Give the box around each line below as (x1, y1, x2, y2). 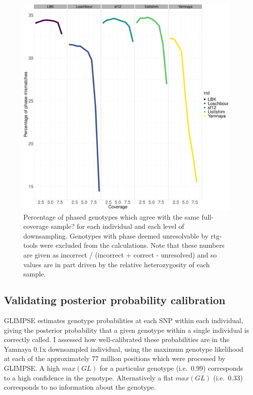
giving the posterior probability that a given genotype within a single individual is (4, 325, 249, 335)
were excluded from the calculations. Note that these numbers (39, 240, 225, 250)
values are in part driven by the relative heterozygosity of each (23, 259, 210, 269)
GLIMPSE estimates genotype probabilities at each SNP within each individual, (4, 315, 243, 325)
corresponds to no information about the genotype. (4, 382, 156, 392)
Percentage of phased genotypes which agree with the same (23, 211, 199, 222)
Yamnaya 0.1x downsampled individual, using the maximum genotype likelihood (4, 343, 244, 354)
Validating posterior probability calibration (4, 292, 226, 308)
